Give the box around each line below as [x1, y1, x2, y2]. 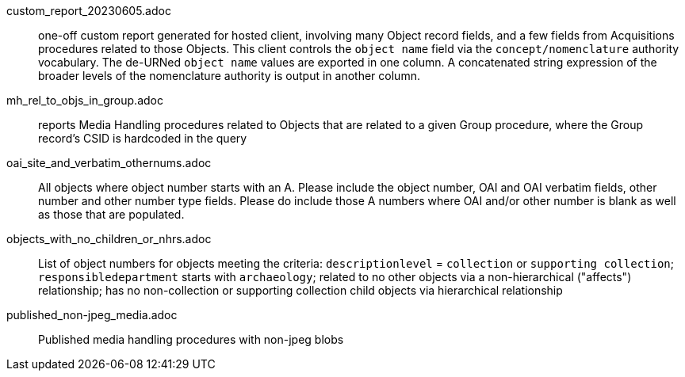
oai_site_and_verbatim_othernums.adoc [6, 156, 212, 169]
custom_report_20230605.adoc [6, 4, 171, 17]
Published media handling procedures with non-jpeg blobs [38, 333, 344, 346]
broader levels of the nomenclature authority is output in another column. [38, 69, 420, 82]
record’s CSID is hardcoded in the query [38, 131, 247, 145]
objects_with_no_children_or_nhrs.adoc [6, 232, 212, 246]
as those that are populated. [38, 208, 185, 221]
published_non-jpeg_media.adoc [6, 308, 178, 322]
